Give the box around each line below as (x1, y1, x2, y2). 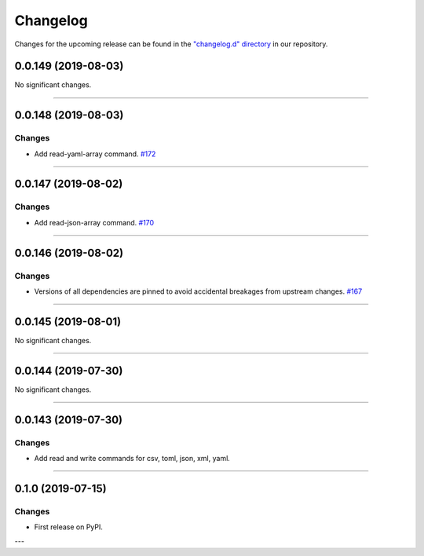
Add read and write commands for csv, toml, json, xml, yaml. (34, 453, 231, 463)
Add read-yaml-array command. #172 (34, 149, 156, 159)
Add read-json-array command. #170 (34, 218, 155, 227)
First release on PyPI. (34, 522, 104, 532)
